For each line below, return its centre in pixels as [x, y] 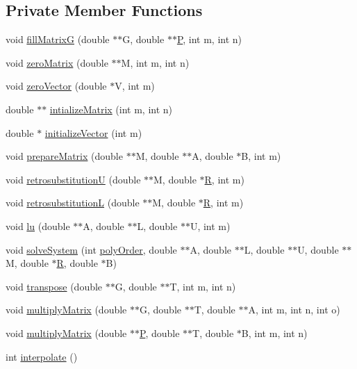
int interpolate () [42, 356]
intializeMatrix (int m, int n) [111, 109]
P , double [160, 333]
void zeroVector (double [56, 86]
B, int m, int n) [274, 333]
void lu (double [38, 225]
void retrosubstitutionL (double [73, 203]
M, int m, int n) [155, 62]
